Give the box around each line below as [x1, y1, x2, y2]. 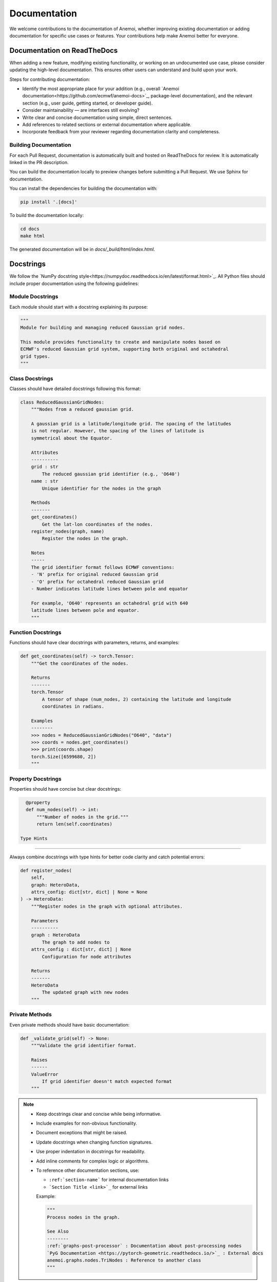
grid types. [20, 353, 51, 359]
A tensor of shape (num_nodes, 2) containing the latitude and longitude [42, 696, 232, 702]
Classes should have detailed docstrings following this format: [9, 385, 141, 392]
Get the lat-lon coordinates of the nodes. [42, 521, 153, 527]
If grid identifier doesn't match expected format [42, 1078, 172, 1084]
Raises [31, 1057, 48, 1063]
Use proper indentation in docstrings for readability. [36, 1149, 146, 1155]
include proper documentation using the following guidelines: [9, 280, 140, 287]
